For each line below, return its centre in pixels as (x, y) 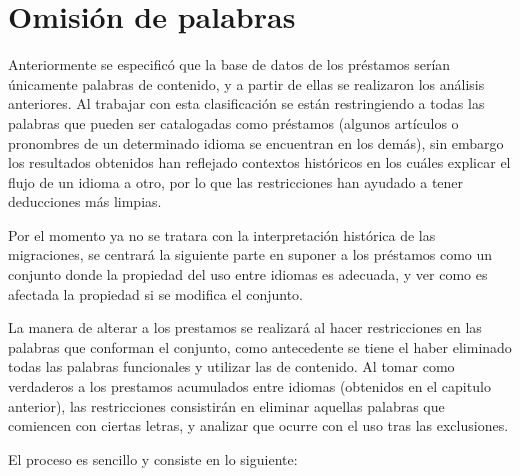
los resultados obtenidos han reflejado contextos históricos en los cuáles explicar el (259, 162)
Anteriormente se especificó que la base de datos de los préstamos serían (229, 64)
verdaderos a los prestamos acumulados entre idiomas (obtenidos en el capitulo (249, 386)
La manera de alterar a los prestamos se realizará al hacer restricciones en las (245, 327)
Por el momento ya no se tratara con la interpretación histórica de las (222, 234)
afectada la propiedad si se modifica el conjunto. (155, 293)
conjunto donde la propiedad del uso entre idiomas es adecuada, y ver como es (248, 274)
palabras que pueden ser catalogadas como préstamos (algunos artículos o (233, 122)
